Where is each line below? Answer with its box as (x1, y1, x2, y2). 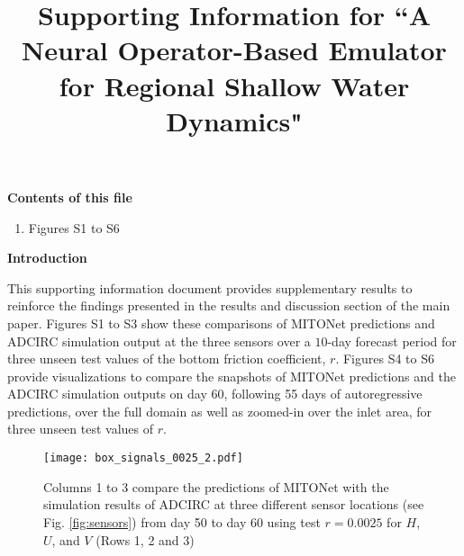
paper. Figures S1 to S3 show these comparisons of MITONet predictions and (7, 313, 435, 332)
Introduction (7, 248, 87, 267)
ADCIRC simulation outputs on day (7, 384, 207, 403)
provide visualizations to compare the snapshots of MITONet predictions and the (7, 366, 456, 385)
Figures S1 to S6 (28, 218, 120, 237)
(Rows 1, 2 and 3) (96, 530, 195, 549)
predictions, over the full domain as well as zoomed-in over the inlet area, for (7, 401, 432, 420)
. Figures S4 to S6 (335, 349, 434, 368)
